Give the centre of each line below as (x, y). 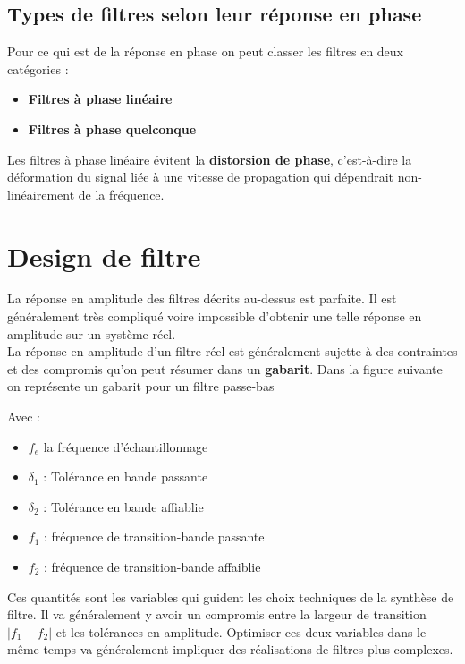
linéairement (41, 194)
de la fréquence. (121, 194)
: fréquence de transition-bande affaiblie (152, 567)
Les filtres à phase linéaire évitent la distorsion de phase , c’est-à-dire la (210, 159)
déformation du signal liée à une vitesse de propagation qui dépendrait (201, 177)
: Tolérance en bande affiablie (123, 506)
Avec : (24, 417)
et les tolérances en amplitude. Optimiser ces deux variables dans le (241, 631)
